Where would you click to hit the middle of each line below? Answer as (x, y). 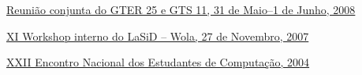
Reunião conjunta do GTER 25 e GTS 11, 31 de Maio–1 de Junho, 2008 (181, 9)
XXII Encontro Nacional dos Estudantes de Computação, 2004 (158, 62)
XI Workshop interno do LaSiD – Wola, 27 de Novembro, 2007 (158, 36)
